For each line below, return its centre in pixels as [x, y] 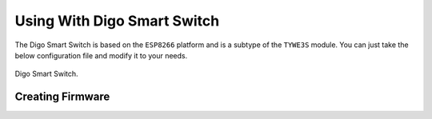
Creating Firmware [62, 97]
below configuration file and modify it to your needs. [101, 55]
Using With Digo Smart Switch [117, 21]
